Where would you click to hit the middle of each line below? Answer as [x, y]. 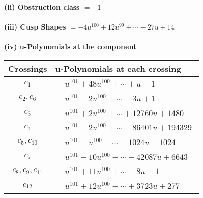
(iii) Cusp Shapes [35, 27]
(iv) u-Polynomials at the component [70, 47]
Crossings [28, 68]
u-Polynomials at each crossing [118, 68]
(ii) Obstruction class [42, 7]
